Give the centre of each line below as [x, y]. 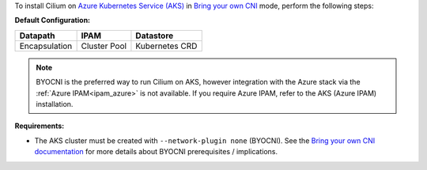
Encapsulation [46, 46]
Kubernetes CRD [166, 46]
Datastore [155, 36]
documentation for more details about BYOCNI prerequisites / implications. [156, 152]
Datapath [37, 36]
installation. [55, 104]
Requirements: [40, 126]
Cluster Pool [104, 46]
